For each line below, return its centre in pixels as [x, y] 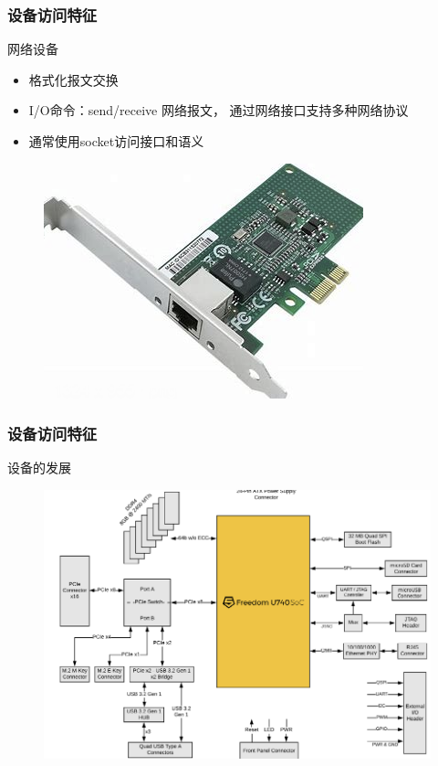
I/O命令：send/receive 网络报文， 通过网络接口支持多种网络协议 [219, 110]
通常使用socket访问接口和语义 [116, 141]
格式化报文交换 [73, 79]
